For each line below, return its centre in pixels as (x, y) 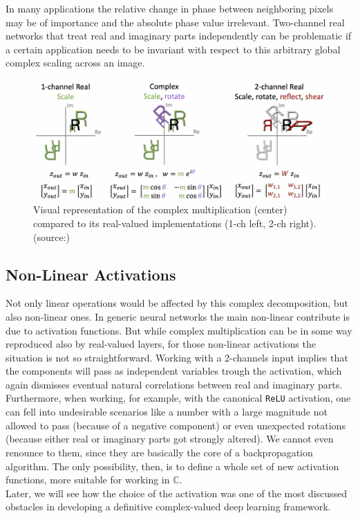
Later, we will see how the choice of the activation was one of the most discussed (177, 493)
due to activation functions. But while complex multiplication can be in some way (179, 330)
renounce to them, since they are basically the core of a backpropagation (159, 452)
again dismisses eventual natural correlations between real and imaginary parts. (174, 384)
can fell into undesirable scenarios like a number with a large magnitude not (167, 412)
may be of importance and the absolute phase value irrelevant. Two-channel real (175, 22)
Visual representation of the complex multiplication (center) (160, 209)
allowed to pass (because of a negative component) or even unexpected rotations (176, 425)
